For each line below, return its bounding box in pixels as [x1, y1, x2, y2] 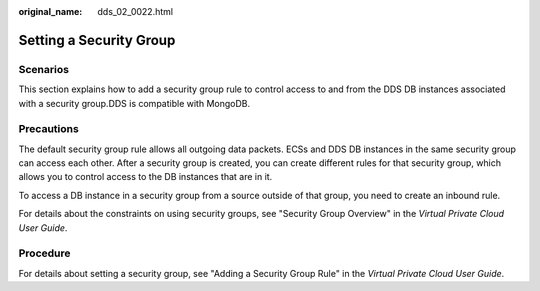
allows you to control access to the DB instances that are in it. [18, 171, 273, 183]
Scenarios [18, 62, 70, 76]
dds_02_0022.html [97, 6, 174, 17]
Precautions [18, 122, 79, 136]
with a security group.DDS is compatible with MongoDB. [18, 97, 250, 109]
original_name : [18, 6, 83, 17]
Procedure [18, 246, 71, 260]
